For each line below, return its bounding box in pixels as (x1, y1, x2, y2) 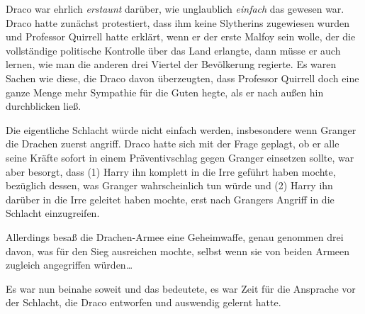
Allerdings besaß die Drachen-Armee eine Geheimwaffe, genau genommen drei (6, 229, 344, 244)
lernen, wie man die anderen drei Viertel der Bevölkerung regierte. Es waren (6, 57, 337, 72)
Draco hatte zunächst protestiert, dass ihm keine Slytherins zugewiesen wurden (6, 15, 349, 30)
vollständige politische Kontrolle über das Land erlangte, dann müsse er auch (6, 43, 341, 57)
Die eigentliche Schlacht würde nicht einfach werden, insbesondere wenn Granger (6, 122, 356, 137)
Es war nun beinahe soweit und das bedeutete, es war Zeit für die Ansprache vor (6, 281, 356, 296)
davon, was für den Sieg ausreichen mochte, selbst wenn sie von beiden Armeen (6, 243, 350, 258)
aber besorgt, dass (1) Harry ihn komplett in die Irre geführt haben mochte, (6, 164, 336, 179)
